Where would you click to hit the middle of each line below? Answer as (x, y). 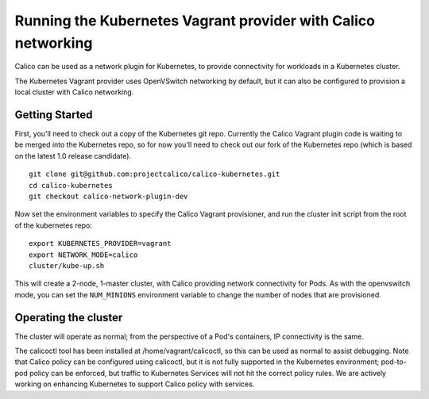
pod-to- (394, 362)
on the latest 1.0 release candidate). (73, 155)
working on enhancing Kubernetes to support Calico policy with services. (135, 384)
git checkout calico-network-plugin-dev (108, 196)
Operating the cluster (69, 317)
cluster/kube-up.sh (67, 265)
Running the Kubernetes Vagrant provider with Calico (195, 21)
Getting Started (54, 115)
